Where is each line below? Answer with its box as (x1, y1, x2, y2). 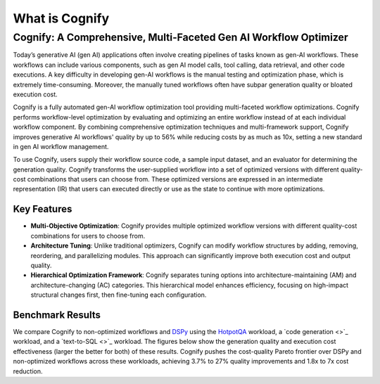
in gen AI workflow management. (13, 142, 109, 151)
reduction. (13, 366, 43, 376)
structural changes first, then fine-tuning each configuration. (30, 290, 207, 299)
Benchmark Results (13, 309, 101, 321)
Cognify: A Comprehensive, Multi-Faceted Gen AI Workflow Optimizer (13, 31, 348, 44)
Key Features (13, 203, 72, 215)
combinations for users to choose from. (30, 231, 146, 240)
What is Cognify (13, 11, 110, 26)
